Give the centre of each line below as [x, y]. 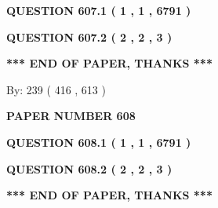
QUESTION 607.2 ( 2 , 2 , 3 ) [89, 36]
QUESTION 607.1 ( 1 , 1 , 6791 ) [99, 10]
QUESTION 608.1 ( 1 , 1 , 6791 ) [99, 142]
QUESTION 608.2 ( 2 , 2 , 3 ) [89, 168]
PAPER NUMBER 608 [71, 116]
